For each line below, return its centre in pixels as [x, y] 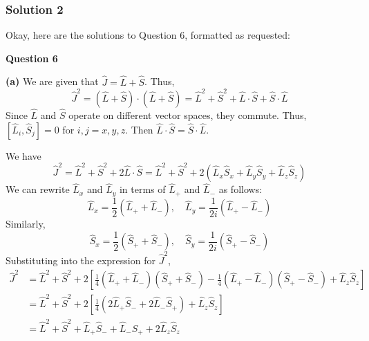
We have [23, 155]
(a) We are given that [52, 81]
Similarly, [26, 224]
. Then [139, 129]
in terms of [142, 189]
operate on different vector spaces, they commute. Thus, [188, 115]
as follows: [240, 189]
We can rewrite [38, 189]
